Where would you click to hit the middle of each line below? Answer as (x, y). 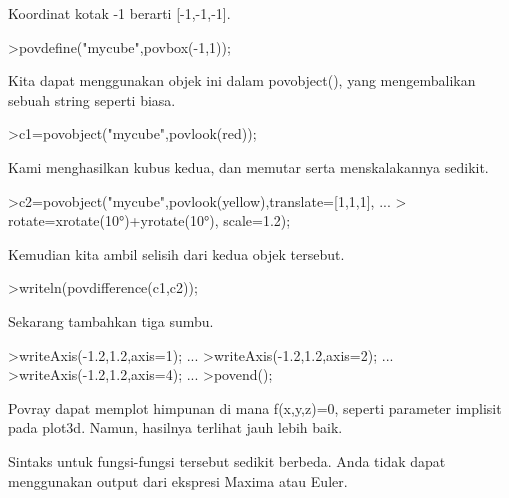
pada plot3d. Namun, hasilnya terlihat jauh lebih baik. (175, 427)
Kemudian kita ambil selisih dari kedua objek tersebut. (176, 253)
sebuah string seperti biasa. (92, 99)
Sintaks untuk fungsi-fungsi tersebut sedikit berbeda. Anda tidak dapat (227, 460)
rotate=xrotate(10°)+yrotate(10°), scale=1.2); (149, 220)
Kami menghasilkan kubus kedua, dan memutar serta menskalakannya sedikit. (248, 166)
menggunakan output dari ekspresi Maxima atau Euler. (178, 480)
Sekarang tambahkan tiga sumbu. (111, 320)
